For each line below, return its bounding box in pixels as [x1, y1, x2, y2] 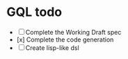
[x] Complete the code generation [16, 35, 114, 44]
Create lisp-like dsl [25, 43, 79, 52]
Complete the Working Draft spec [25, 28, 122, 36]
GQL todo [6, 4, 63, 20]
